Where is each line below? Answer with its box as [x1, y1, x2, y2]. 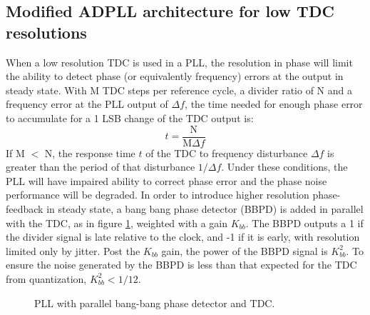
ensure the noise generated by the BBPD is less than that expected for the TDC [6, 257, 357, 272]
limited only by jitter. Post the [6, 243, 140, 258]
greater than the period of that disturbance [6, 159, 195, 174]
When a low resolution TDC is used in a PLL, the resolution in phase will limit [6, 54, 353, 69]
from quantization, [6, 271, 87, 286]
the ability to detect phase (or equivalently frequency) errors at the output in [6, 69, 344, 84]
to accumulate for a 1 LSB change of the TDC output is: [6, 110, 254, 125]
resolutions [6, 21, 87, 43]
